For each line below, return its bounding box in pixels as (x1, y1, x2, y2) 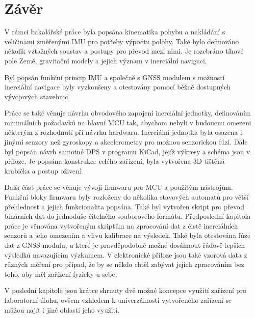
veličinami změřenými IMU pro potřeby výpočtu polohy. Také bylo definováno (4, 36, 239, 46)
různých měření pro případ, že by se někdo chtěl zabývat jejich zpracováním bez (4, 259, 245, 269)
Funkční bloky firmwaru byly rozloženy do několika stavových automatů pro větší (4, 192, 249, 202)
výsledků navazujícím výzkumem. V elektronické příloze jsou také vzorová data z (4, 249, 247, 260)
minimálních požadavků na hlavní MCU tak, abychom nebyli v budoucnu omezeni (4, 117, 251, 127)
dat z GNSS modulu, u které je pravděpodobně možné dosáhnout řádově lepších (4, 240, 245, 250)
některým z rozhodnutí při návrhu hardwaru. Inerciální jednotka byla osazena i (4, 127, 242, 137)
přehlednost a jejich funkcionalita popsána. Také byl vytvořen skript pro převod (4, 201, 244, 211)
